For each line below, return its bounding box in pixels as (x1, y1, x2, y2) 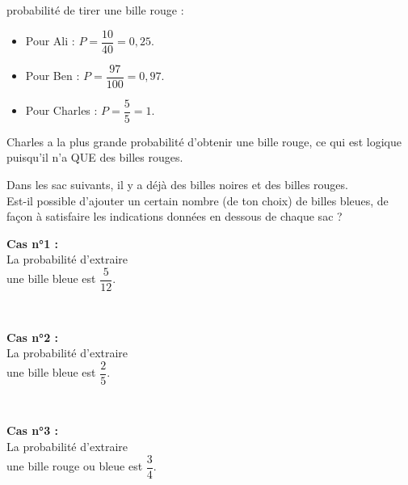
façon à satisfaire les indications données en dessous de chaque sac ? (6, 208, 343, 225)
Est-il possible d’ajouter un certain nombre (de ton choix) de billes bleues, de (6, 192, 389, 209)
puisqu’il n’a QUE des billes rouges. (6, 149, 183, 166)
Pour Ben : (25, 67, 80, 84)
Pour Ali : (25, 32, 75, 49)
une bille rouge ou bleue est (6, 458, 143, 474)
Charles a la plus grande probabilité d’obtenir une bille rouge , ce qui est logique (6, 133, 402, 150)
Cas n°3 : (6, 422, 59, 439)
